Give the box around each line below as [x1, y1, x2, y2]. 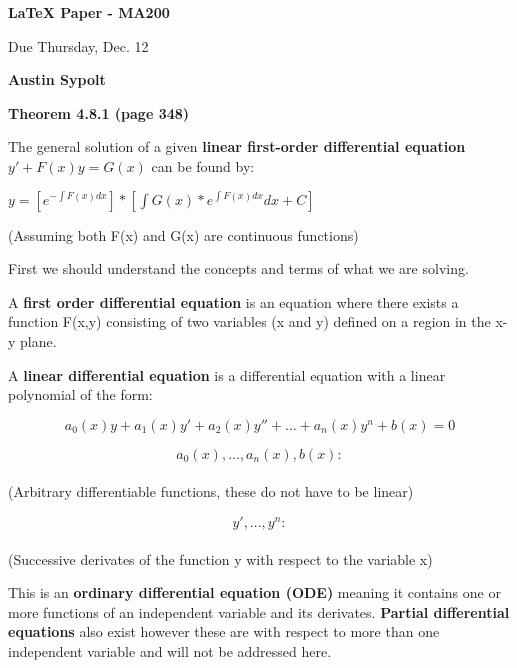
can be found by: [151, 155, 255, 176]
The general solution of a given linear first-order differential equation [8, 136, 466, 157]
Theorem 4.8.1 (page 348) [8, 102, 190, 123]
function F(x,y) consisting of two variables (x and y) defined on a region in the [8, 311, 491, 332]
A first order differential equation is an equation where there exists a [8, 291, 459, 312]
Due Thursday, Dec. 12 [8, 35, 149, 56]
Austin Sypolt [8, 69, 106, 90]
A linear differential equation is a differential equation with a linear [8, 364, 446, 385]
